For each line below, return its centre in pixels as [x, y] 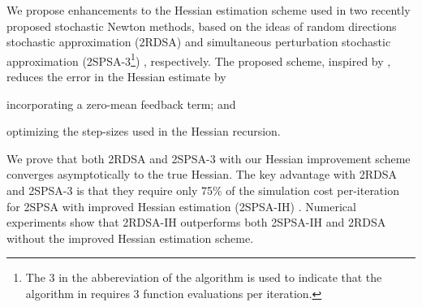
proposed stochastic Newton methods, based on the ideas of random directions [202, 26]
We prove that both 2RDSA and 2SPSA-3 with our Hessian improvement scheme [209, 158]
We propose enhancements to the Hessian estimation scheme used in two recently [209, 10]
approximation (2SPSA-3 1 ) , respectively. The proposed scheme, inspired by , [199, 59]
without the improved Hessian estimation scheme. [130, 238]
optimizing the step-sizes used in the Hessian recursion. [144, 131]
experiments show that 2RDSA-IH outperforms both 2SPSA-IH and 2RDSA [196, 222]
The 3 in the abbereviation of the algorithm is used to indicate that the [204, 277]
